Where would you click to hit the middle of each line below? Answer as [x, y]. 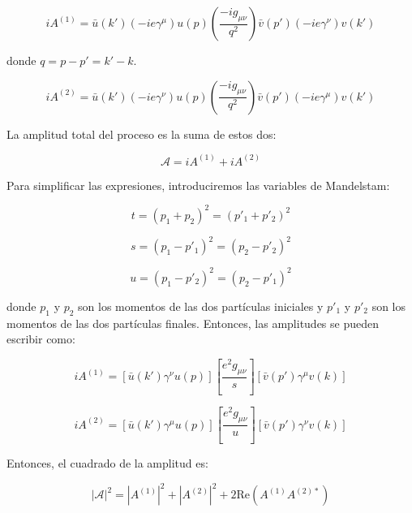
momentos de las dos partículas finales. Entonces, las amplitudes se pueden [193, 323]
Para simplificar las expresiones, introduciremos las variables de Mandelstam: [198, 185]
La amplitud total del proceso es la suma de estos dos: [142, 134]
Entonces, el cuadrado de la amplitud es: [107, 462]
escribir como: [41, 339]
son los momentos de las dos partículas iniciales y [201, 306]
